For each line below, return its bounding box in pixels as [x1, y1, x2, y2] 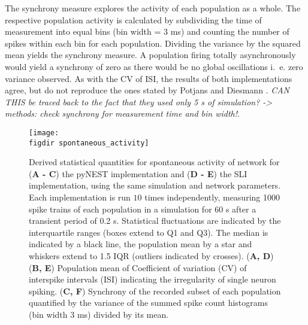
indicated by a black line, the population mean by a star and [29, 238, 252, 250]
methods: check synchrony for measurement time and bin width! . [5, 107, 240, 120]
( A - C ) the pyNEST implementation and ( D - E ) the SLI [29, 167, 247, 180]
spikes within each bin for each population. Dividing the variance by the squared [5, 37, 301, 49]
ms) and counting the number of [170, 25, 289, 38]
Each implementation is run [29, 191, 131, 203]
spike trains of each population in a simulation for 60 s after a [29, 202, 256, 215]
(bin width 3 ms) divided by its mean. [29, 308, 169, 320]
